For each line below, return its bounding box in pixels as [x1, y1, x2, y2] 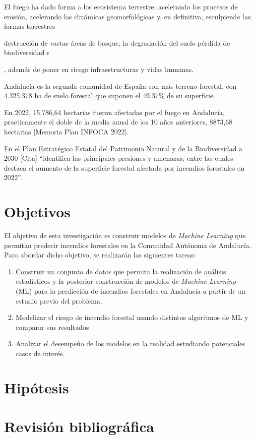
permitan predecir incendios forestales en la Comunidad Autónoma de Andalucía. [4, 240, 252, 250]
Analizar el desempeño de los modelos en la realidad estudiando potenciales [15, 338, 246, 349]
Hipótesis [4, 377, 69, 397]
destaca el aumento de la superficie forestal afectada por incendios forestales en [4, 162, 245, 173]
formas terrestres [4, 21, 55, 31]
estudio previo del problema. [15, 295, 102, 306]
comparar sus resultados [15, 321, 89, 332]
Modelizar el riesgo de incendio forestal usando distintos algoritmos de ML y [15, 312, 249, 322]
